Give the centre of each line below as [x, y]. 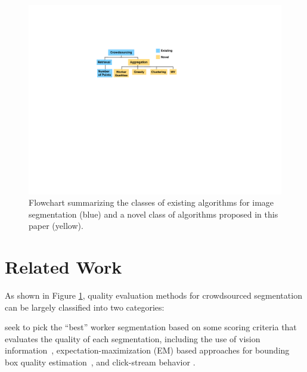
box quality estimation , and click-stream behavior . [100, 362]
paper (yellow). [56, 226]
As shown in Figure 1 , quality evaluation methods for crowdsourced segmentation [153, 295]
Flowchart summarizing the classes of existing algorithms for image [151, 202]
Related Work [63, 267]
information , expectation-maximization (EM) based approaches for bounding [147, 350]
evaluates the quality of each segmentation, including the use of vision [133, 338]
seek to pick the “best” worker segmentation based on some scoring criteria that [151, 327]
